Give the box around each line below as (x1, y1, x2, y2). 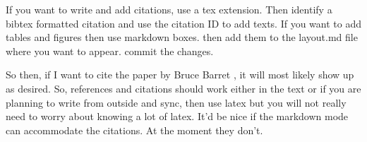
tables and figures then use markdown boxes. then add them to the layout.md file (6, 30, 358, 45)
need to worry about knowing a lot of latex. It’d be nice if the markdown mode (6, 109, 349, 124)
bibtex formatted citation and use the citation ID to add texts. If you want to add (6, 16, 362, 30)
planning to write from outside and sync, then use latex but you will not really (6, 95, 347, 110)
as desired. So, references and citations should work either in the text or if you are (6, 81, 361, 95)
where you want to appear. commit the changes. (6, 43, 214, 58)
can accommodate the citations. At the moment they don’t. (6, 122, 263, 137)
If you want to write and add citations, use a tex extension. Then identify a (6, 2, 332, 16)
